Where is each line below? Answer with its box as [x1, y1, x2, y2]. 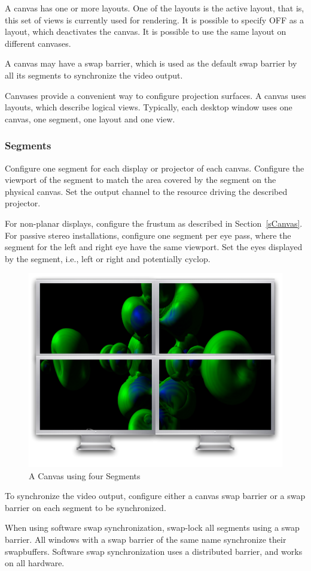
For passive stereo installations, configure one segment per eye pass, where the [5, 229, 291, 241]
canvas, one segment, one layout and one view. [5, 112, 175, 125]
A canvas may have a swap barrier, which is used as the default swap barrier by [5, 57, 297, 70]
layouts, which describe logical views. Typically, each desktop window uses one [5, 101, 292, 113]
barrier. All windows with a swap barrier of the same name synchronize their [5, 533, 286, 546]
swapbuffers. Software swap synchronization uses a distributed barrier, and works [5, 545, 303, 557]
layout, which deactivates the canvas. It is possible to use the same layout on [5, 25, 286, 38]
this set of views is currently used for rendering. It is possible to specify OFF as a [5, 13, 304, 26]
